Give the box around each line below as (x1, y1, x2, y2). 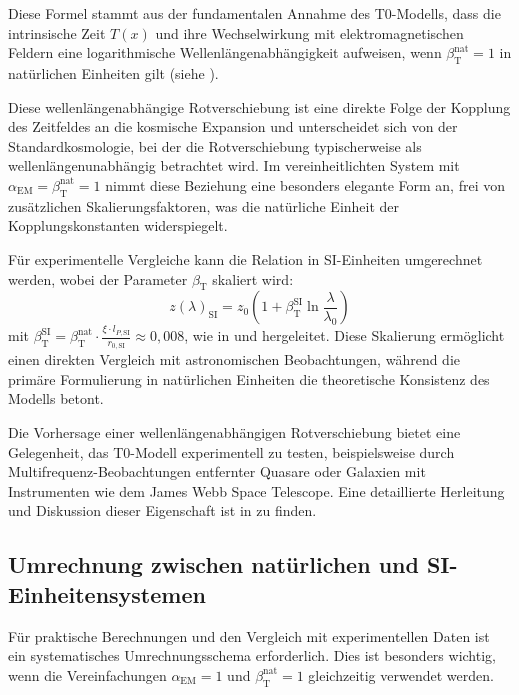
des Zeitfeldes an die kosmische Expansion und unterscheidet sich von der (8, 116, 458, 137)
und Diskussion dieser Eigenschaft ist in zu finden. (8, 500, 317, 521)
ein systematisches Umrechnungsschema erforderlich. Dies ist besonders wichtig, (8, 645, 496, 666)
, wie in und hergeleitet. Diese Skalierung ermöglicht (184, 325, 505, 346)
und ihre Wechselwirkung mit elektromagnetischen (155, 22, 464, 43)
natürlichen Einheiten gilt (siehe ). (8, 62, 219, 83)
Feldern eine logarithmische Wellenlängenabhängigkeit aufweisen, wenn (8, 42, 442, 63)
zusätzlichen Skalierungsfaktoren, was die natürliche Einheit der (8, 195, 400, 216)
